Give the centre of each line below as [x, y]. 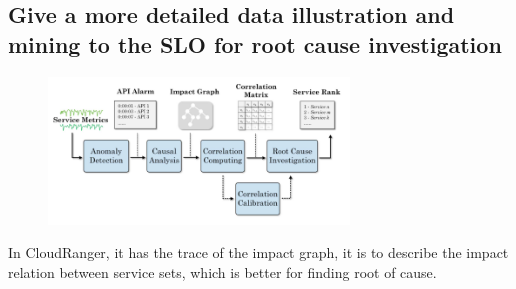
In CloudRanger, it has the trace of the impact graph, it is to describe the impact [258, 252]
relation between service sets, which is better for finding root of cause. [222, 271]
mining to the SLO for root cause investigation [255, 43]
